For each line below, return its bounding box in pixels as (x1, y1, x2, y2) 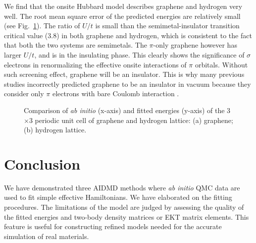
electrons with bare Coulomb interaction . (52, 88, 179, 99)
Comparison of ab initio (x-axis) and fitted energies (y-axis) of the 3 (24, 105, 231, 115)
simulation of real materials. (4, 231, 89, 241)
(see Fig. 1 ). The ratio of (4, 20, 80, 31)
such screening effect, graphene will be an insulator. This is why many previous (4, 69, 245, 79)
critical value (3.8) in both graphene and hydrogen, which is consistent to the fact (4, 30, 252, 40)
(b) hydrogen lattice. (24, 124, 87, 135)
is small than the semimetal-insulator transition (95, 20, 240, 31)
